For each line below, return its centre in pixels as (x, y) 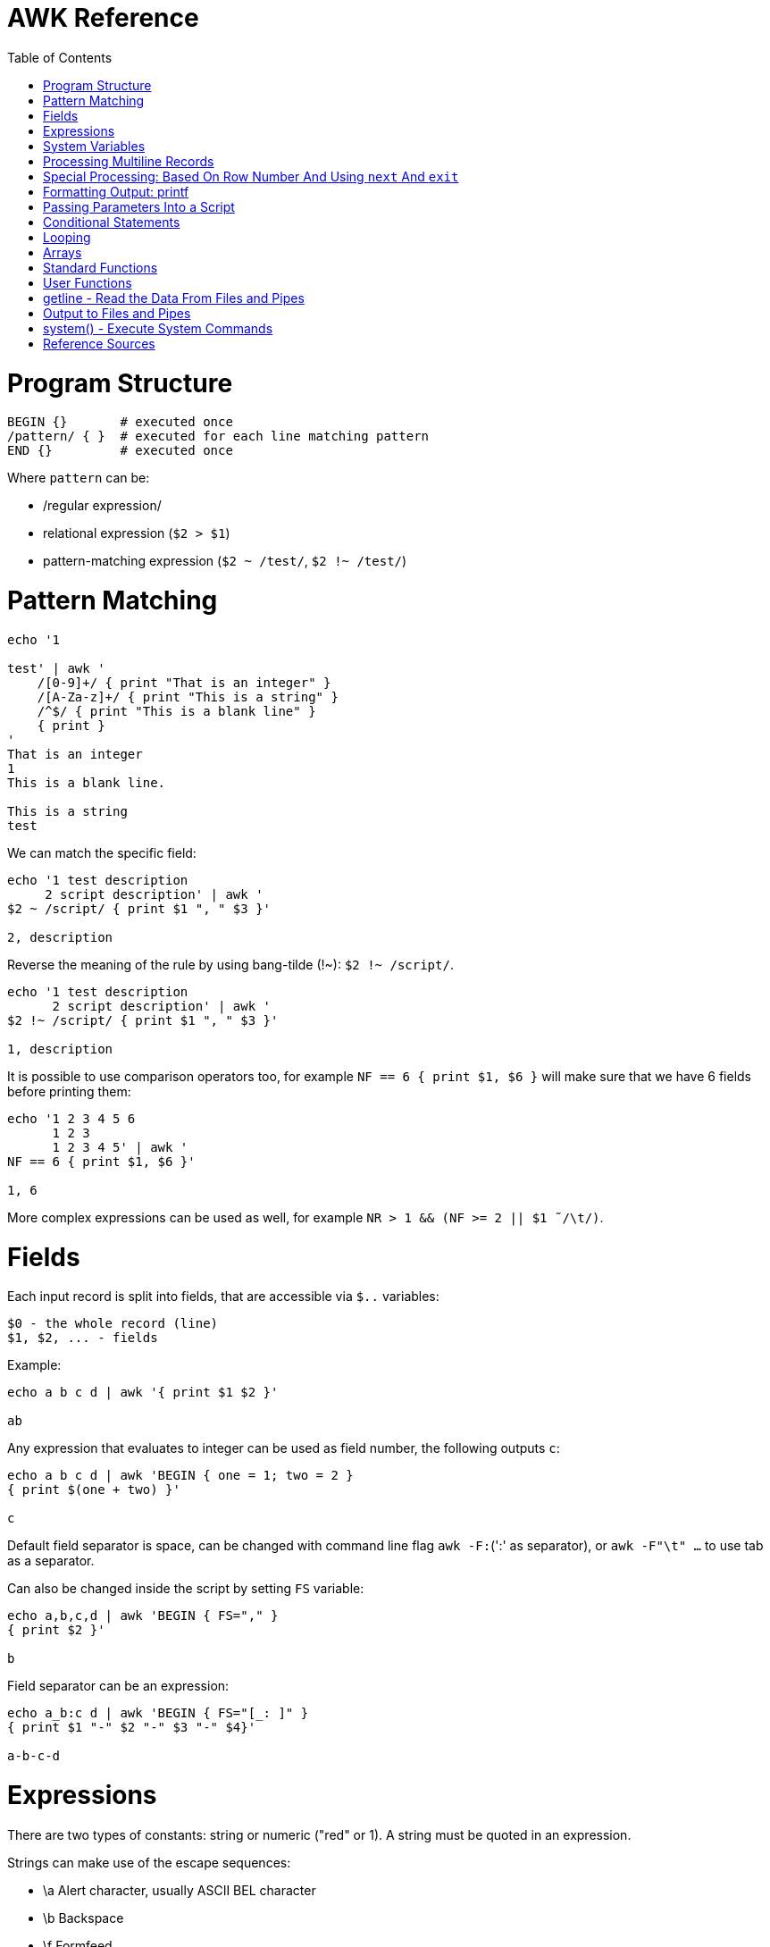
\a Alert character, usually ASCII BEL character (180, 1890)
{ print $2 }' (56, 1630)
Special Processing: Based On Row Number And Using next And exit (251, 176)
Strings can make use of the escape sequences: (149, 1862)
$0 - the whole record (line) (113, 1324)
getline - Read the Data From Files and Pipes (174, 298)
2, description (60, 937)
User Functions (88, 282)
